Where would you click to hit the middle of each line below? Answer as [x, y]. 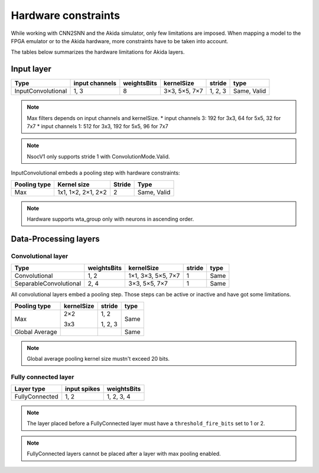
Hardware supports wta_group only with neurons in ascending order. [110, 219]
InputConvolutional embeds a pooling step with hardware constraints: [95, 173]
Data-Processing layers [55, 239]
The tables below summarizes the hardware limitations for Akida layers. [98, 52]
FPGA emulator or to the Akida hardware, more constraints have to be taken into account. [120, 41]
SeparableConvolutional [48, 284]
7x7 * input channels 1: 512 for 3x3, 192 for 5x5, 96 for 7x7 [97, 127]
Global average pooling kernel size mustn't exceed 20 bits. [98, 358]
